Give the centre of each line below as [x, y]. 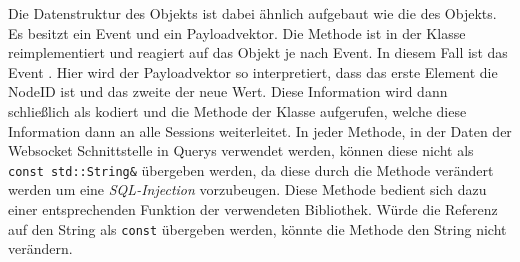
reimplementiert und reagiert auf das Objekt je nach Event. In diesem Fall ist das [258, 52]
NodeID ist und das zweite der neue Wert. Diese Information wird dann [228, 91]
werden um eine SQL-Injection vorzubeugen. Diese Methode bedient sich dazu [247, 189]
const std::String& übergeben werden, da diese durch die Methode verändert [251, 169]
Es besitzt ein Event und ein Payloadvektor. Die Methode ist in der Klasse [237, 32]
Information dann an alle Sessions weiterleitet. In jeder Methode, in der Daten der [260, 130]
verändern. [40, 248]
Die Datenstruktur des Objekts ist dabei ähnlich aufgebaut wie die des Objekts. [252, 13]
